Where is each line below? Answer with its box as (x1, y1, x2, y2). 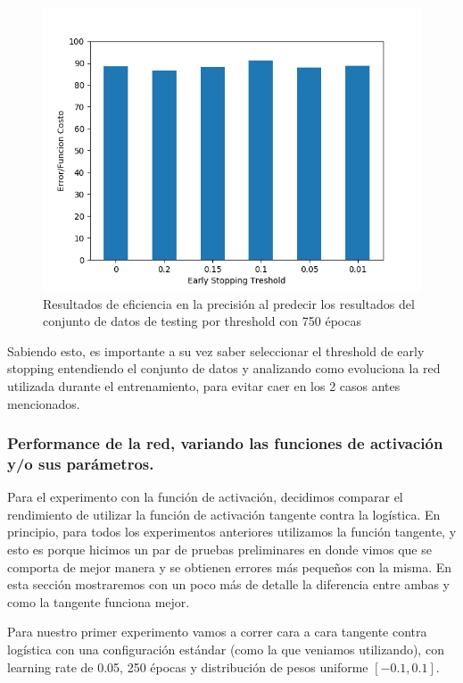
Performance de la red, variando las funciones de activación (7, 432, 443, 454)
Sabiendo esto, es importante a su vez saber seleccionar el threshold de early (7, 341, 425, 360)
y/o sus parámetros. (7, 453, 154, 474)
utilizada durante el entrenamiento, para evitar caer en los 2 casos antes (7, 376, 401, 395)
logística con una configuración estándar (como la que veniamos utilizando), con (7, 640, 444, 659)
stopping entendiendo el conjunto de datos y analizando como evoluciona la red (7, 359, 441, 378)
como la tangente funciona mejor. (7, 592, 190, 611)
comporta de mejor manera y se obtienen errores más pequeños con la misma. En (7, 557, 452, 576)
